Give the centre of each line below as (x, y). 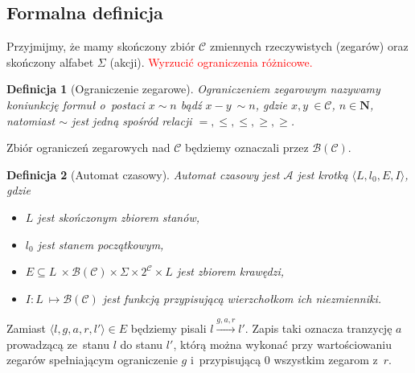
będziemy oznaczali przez (247, 148)
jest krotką (323, 174)
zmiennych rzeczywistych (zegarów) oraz (309, 46)
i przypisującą (226, 360)
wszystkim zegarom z (326, 360)
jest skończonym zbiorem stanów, (118, 217)
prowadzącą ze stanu (58, 344)
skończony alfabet (50, 61)
